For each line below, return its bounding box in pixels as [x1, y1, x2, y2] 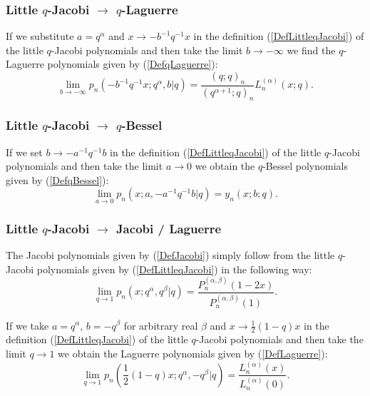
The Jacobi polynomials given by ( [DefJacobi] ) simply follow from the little [6, 247, 335, 262]
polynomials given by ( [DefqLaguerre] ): [47, 56, 218, 71]
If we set [6, 144, 43, 159]
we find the [287, 42, 336, 57]
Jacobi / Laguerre [115, 219, 222, 237]
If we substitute [6, 29, 74, 44]
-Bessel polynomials [262, 158, 349, 173]
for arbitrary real [123, 318, 198, 332]
